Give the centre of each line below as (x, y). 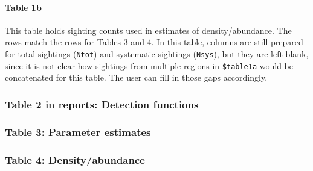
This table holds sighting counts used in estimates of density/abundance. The (148, 30)
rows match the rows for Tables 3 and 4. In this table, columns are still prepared (154, 42)
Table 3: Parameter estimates (78, 132)
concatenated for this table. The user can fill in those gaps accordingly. (136, 77)
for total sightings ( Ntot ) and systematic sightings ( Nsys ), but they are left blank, (157, 53)
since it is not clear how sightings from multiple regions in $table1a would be (149, 65)
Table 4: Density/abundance (75, 159)
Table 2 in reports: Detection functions (102, 104)
